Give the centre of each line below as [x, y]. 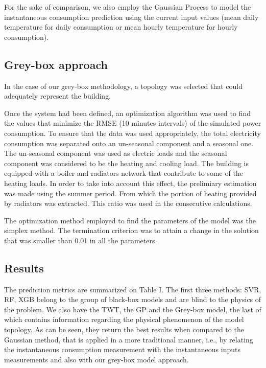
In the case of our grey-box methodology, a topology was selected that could [123, 86]
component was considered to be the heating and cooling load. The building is [127, 163]
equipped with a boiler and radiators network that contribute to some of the [124, 173]
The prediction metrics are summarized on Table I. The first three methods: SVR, [133, 289]
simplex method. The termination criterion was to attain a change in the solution [131, 230]
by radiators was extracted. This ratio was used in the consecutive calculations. [128, 203]
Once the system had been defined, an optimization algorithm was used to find [127, 113]
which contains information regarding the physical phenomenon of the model [124, 319]
